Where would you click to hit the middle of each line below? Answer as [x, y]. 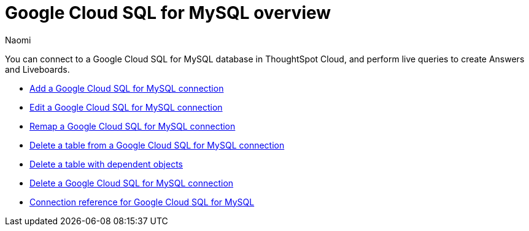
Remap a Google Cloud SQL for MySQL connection [133, 126]
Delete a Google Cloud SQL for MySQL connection [132, 183]
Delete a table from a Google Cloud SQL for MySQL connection [157, 145]
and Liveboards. [37, 69]
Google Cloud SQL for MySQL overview [168, 13]
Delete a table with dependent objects [106, 164]
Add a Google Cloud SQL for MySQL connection [127, 88]
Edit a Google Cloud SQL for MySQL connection [126, 107]
